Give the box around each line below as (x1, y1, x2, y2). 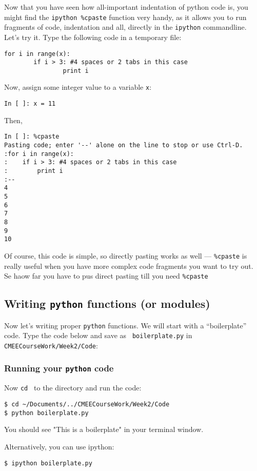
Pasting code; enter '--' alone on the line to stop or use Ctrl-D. (4, 142, 243, 149)
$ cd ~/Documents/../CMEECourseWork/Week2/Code (4, 401, 170, 408)
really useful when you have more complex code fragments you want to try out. (4, 260, 253, 271)
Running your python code (4, 362, 114, 375)
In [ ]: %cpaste (4, 133, 60, 141)
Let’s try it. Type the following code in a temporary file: (4, 31, 182, 42)
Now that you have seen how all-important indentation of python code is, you (4, 2, 248, 12)
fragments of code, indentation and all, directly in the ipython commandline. (4, 22, 247, 32)
